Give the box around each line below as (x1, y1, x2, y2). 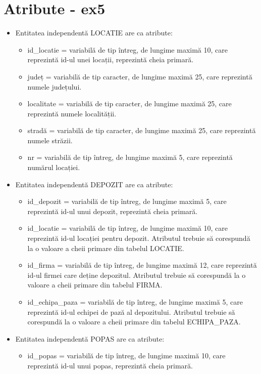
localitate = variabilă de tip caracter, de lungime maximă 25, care (27, 98, 232, 109)
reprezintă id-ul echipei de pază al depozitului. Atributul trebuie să (27, 306, 235, 317)
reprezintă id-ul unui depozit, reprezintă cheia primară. (27, 205, 198, 216)
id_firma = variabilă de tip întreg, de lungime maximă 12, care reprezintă (27, 260, 257, 270)
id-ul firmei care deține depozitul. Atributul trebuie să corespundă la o (27, 269, 246, 280)
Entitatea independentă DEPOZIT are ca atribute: (15, 179, 173, 189)
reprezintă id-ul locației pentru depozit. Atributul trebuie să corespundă (27, 233, 250, 243)
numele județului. (27, 81, 82, 92)
